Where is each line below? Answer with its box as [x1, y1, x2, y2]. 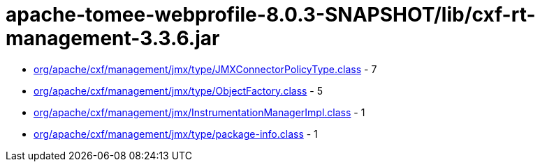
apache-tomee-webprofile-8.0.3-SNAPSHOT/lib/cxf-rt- [6, 3, 536, 26]
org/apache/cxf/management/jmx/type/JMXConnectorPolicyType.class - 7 [34, 63, 377, 75]
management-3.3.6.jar [6, 26, 220, 50]
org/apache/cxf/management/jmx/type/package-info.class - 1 [34, 127, 318, 140]
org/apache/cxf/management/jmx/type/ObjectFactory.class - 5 [34, 84, 323, 97]
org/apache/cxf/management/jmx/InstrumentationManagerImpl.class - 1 [34, 106, 365, 118]
